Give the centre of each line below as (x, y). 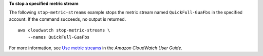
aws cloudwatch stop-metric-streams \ (64, 30)
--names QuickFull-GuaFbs (59, 37)
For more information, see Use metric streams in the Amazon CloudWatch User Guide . (96, 48)
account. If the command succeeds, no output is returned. (67, 19)
